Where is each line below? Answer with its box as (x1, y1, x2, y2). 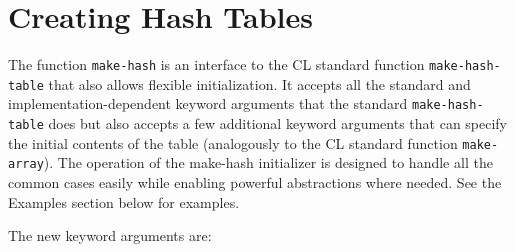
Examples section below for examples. (8, 191, 240, 212)
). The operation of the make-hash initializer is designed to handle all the (43, 152, 493, 173)
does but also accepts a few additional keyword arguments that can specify (48, 113, 508, 134)
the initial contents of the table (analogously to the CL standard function (8, 132, 458, 153)
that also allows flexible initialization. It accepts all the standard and (48, 73, 471, 94)
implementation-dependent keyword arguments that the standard (8, 93, 408, 114)
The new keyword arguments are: (8, 225, 212, 246)
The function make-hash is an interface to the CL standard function (8, 54, 425, 75)
